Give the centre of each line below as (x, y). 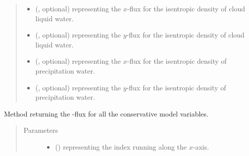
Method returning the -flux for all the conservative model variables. (106, 113)
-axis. (201, 146)
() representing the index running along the (121, 146)
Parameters (41, 130)
